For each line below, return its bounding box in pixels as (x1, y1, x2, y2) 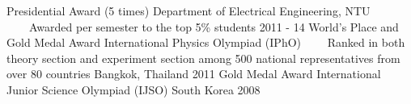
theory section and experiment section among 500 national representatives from (6, 49, 400, 66)
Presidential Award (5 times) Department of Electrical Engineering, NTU (6, 2, 371, 19)
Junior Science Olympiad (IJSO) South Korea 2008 (6, 81, 261, 98)
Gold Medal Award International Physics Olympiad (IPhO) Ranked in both (6, 34, 405, 51)
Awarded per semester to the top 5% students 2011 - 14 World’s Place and (28, 18, 399, 35)
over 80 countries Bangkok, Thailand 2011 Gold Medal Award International (6, 65, 381, 82)
